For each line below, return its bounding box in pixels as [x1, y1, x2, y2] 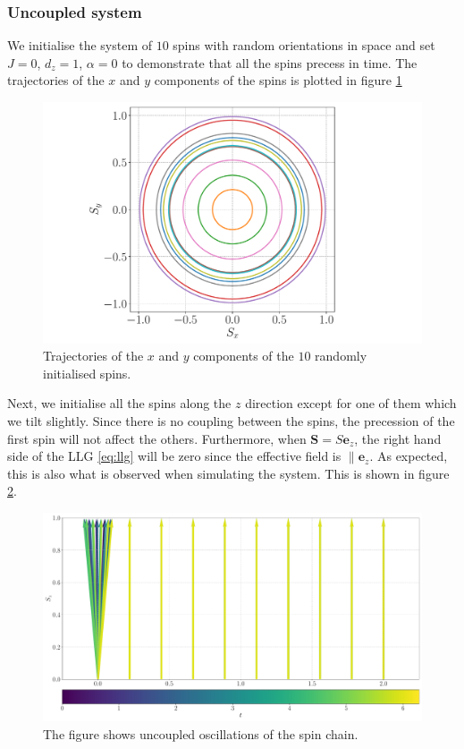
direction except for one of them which [245, 394, 457, 413]
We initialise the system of [7, 36, 152, 55]
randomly [315, 346, 367, 365]
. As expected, [369, 447, 448, 465]
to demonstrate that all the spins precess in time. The [122, 53, 418, 72]
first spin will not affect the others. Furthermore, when [7, 429, 307, 447]
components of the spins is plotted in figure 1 [154, 71, 402, 89]
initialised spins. [43, 363, 131, 382]
